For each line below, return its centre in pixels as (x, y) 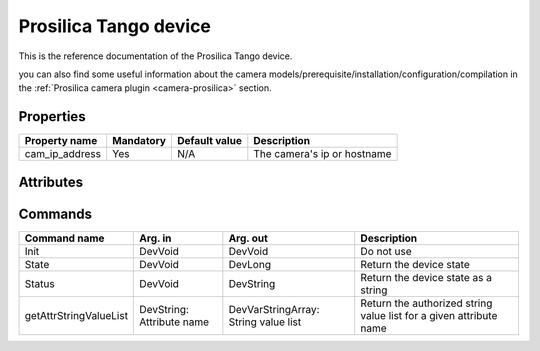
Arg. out (248, 238)
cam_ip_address (63, 154)
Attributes (51, 181)
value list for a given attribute (429, 315)
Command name (64, 238)
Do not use (386, 251)
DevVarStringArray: (274, 309)
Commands (55, 213)
